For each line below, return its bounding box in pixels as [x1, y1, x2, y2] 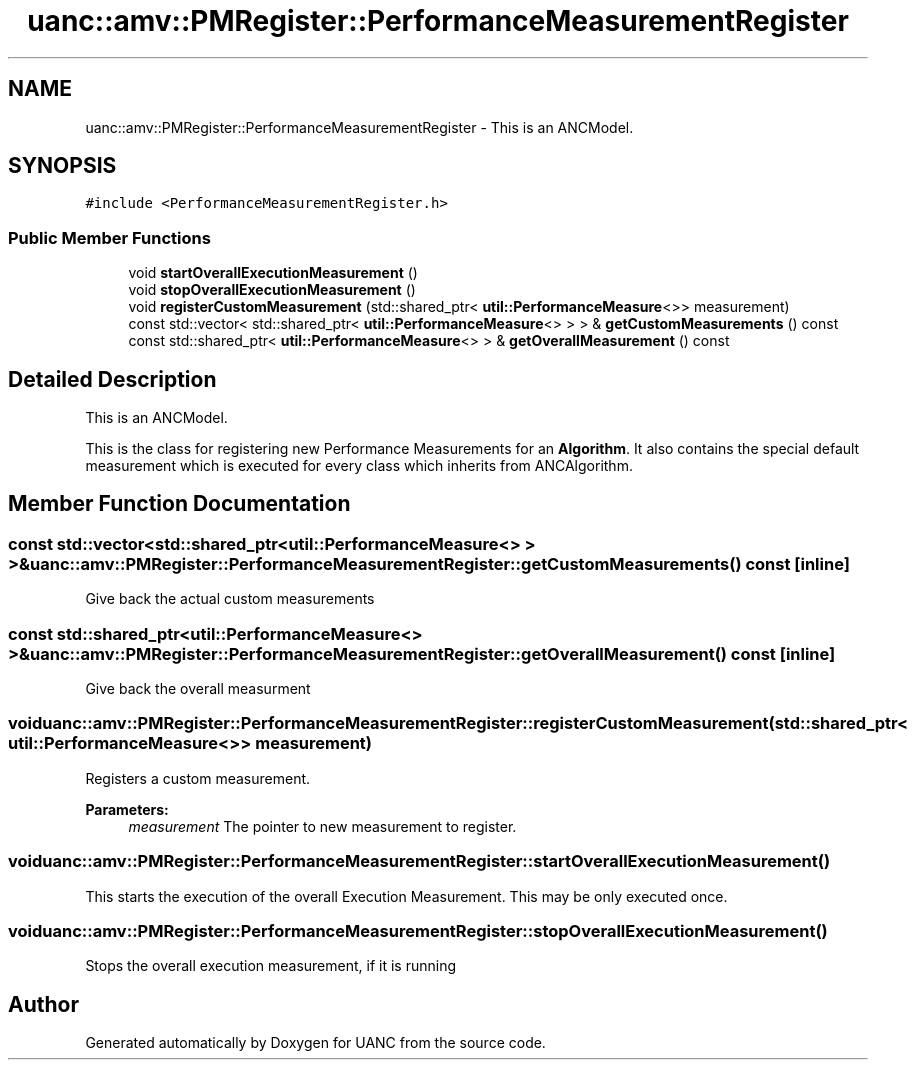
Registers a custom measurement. [85, 769, 311, 787]
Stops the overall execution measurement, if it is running [85, 957, 457, 975]
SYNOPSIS [8, 153, 117, 179]
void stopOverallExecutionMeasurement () [128, 281, 416, 299]
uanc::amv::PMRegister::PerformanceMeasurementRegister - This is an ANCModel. [85, 118, 634, 136]
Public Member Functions [8, 227, 211, 248]
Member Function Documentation [8, 491, 351, 517]
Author [8, 991, 79, 1017]
